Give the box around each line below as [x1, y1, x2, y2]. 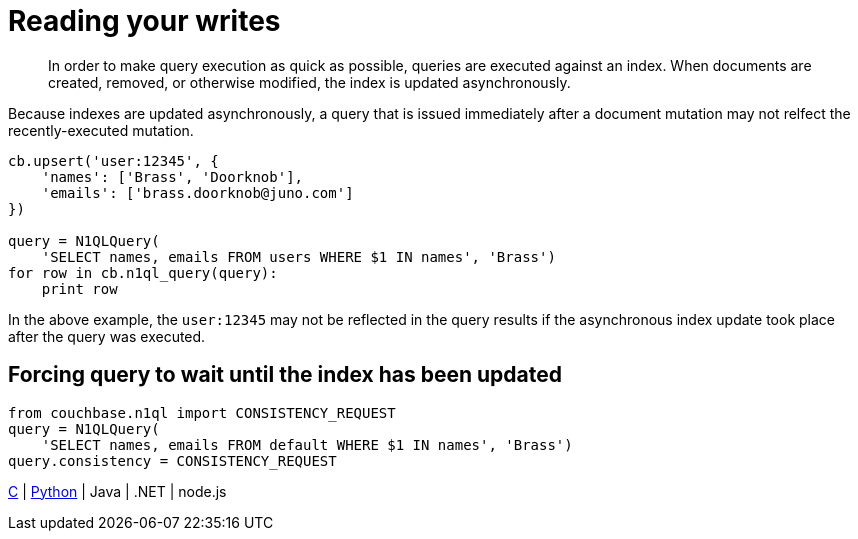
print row [41, 280, 118, 297]
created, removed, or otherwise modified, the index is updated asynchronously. [48, 73, 571, 91]
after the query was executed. [8, 327, 206, 345]
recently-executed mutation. [8, 121, 194, 139]
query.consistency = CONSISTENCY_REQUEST [8, 452, 337, 469]
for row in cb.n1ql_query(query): [8, 264, 278, 281]
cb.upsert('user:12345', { [8, 152, 219, 169]
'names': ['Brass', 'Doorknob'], [41, 168, 304, 185]
